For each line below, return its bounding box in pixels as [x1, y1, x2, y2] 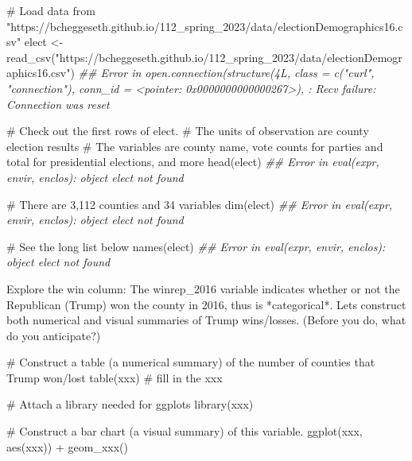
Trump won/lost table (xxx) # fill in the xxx [6, 369, 223, 385]
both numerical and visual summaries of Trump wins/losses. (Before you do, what [6, 312, 406, 328]
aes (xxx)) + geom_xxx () [6, 438, 128, 455]
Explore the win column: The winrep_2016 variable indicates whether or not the [6, 280, 400, 296]
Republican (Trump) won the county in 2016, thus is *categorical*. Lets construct [6, 296, 406, 312]
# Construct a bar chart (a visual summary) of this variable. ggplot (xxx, [6, 423, 363, 440]
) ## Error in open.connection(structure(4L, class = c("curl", [70, 64, 375, 81]
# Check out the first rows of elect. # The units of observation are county [6, 122, 369, 139]
